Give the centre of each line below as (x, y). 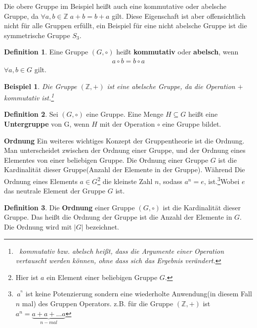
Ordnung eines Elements (41, 181)
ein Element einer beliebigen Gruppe (102, 277)
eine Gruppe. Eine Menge (125, 114)
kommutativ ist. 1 (29, 97)
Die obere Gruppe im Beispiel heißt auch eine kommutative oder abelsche (115, 6)
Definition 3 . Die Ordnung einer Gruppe (69, 207)
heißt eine (203, 114)
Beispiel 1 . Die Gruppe (41, 86)
